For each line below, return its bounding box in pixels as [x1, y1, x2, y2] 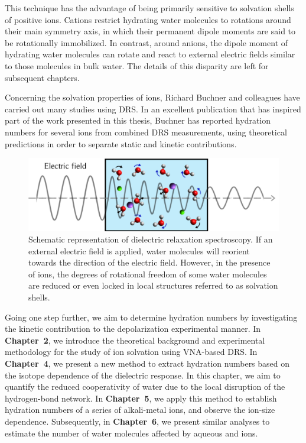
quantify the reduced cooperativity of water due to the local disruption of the [5, 380, 285, 393]
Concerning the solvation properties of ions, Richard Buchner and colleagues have [5, 91, 300, 104]
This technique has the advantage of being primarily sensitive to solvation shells [5, 2, 294, 14]
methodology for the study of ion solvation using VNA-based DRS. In [5, 345, 258, 358]
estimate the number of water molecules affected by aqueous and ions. [5, 426, 258, 439]
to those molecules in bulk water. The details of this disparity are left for [5, 59, 269, 72]
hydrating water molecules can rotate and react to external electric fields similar [5, 48, 295, 60]
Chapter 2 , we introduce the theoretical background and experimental [5, 334, 265, 346]
